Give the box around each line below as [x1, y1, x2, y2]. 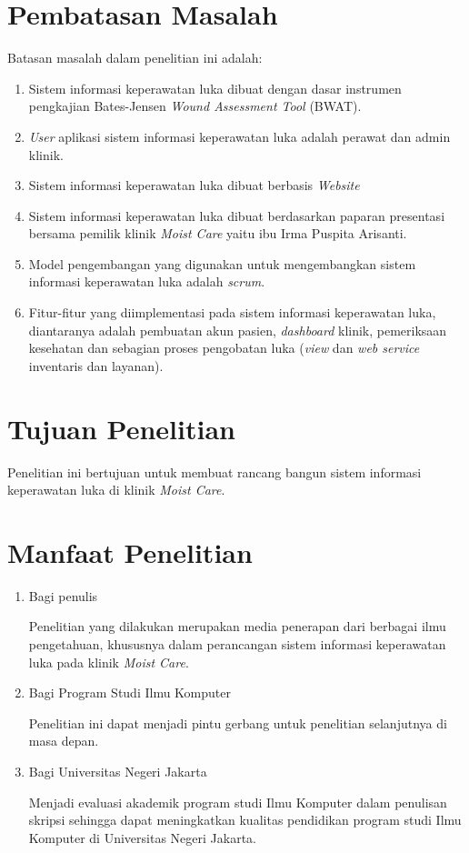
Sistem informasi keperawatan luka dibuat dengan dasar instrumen [28, 78, 402, 97]
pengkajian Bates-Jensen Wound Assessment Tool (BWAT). [28, 96, 362, 115]
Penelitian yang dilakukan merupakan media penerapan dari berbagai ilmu [28, 617, 446, 636]
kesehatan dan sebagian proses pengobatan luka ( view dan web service [28, 338, 420, 357]
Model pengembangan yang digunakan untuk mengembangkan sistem [28, 254, 416, 273]
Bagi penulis [28, 586, 98, 605]
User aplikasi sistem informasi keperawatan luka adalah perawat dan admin [28, 126, 451, 146]
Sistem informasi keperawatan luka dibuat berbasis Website [28, 176, 360, 195]
